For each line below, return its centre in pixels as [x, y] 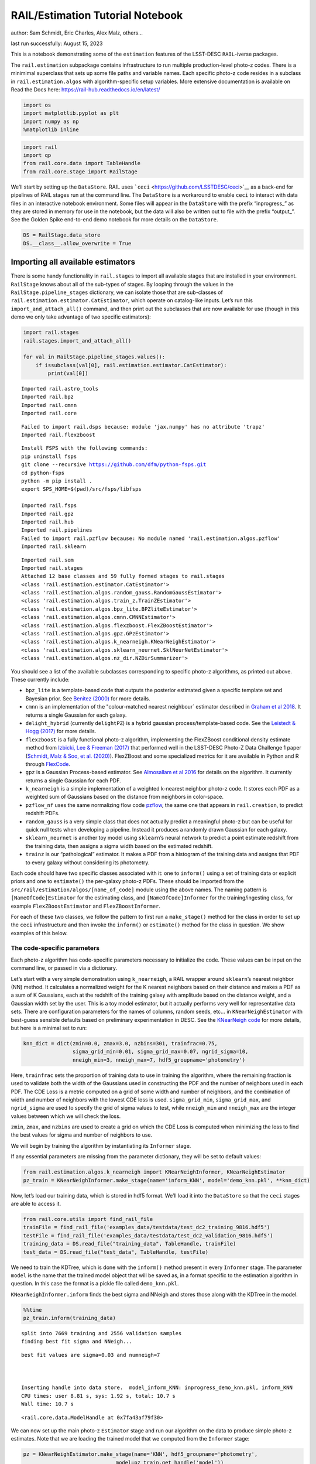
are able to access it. [36, 1203]
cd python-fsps [43, 473]
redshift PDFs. [42, 813]
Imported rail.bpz [48, 397]
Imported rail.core [49, 413]
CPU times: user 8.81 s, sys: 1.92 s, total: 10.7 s [98, 1396]
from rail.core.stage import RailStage [80, 172]
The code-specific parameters [55, 948]
